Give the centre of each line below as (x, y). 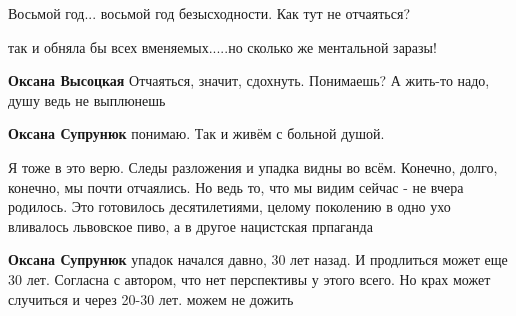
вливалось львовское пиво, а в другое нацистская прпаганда (190, 225)
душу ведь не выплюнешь (87, 99)
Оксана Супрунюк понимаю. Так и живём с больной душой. (196, 133)
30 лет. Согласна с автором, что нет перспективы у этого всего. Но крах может (249, 278)
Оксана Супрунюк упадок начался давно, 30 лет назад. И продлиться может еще (258, 259)
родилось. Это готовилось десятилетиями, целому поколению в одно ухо (229, 206)
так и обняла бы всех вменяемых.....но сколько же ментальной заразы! (222, 46)
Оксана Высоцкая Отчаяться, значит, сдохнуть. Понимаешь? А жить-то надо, (249, 80)
